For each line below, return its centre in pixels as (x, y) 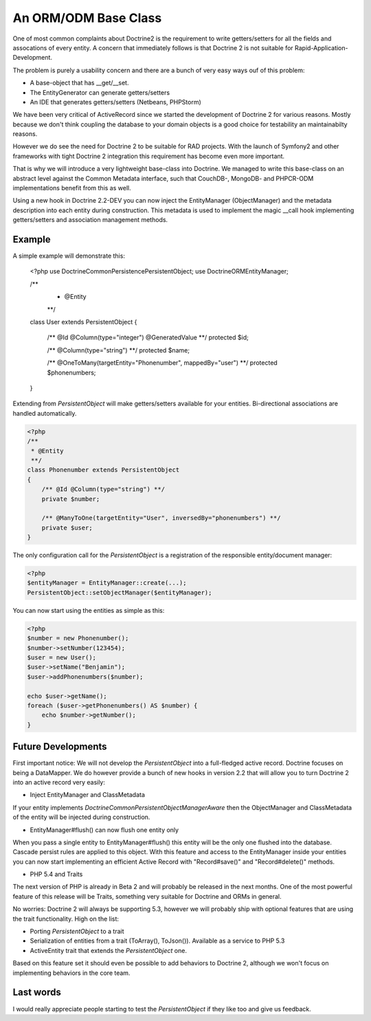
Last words (37, 992)
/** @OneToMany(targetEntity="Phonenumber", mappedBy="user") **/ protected (162, 363)
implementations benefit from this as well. (72, 188)
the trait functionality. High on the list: (66, 919)
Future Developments (60, 747)
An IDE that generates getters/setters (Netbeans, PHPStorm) (116, 102)
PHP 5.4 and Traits (56, 874)
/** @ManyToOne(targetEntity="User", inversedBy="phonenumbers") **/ (161, 518)
